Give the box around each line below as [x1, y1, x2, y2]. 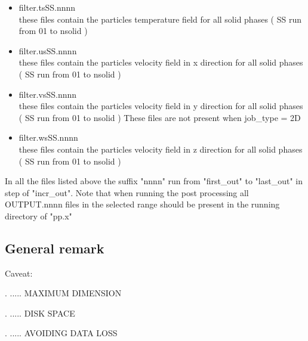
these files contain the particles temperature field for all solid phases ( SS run [19, 13, 301, 25]
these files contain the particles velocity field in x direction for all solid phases [19, 56, 303, 69]
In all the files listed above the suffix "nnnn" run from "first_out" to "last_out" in [5, 175, 303, 187]
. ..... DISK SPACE [5, 306, 75, 319]
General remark [5, 238, 104, 257]
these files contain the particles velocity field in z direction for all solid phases [19, 142, 303, 155]
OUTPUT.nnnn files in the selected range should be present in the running [5, 198, 280, 210]
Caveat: [5, 266, 33, 279]
